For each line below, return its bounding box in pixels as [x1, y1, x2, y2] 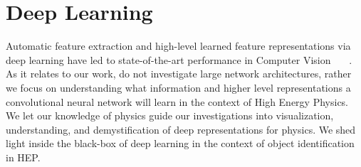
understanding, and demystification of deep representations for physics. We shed [6, 122, 356, 136]
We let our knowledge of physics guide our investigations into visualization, [6, 108, 334, 123]
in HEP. [6, 149, 41, 164]
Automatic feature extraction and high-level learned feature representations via [6, 38, 351, 53]
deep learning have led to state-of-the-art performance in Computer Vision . [6, 52, 352, 67]
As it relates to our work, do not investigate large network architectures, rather [6, 66, 352, 81]
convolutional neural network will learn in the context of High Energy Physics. [6, 94, 349, 109]
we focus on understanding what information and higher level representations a [6, 80, 351, 95]
